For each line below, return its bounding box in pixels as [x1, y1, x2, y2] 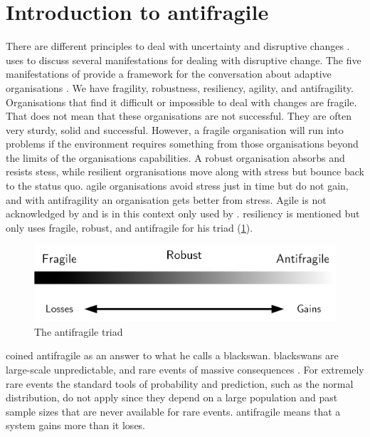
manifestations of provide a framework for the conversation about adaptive [6, 66, 332, 81]
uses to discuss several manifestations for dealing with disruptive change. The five [6, 52, 361, 67]
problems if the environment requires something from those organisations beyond [6, 136, 359, 151]
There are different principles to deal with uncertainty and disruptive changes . [6, 38, 350, 53]
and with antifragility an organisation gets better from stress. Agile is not [6, 192, 327, 207]
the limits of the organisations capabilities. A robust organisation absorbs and [6, 150, 345, 165]
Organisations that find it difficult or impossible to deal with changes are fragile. [6, 94, 357, 109]
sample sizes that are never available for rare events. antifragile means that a [6, 403, 341, 418]
